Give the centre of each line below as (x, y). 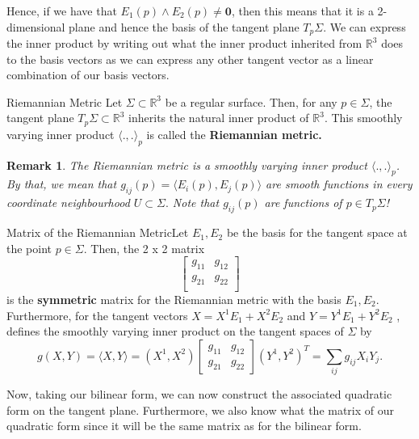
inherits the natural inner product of (219, 118)
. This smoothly (363, 118)
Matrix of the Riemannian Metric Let (98, 232)
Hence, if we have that (62, 11)
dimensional (36, 26)
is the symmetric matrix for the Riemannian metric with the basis (174, 299)
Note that (196, 203)
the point (29, 248)
